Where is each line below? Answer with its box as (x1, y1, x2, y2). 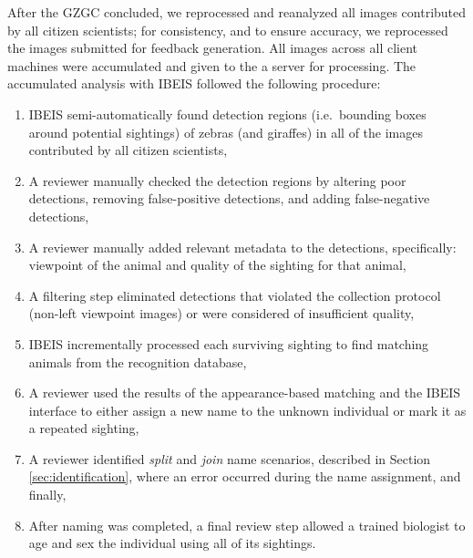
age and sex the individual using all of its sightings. (28, 533, 316, 553)
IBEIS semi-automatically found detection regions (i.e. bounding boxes (28, 104, 427, 123)
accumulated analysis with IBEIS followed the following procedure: (7, 74, 381, 93)
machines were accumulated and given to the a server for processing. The (7, 56, 416, 75)
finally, (28, 485, 67, 504)
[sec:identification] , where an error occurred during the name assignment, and (28, 467, 461, 486)
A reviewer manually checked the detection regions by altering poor (28, 170, 406, 190)
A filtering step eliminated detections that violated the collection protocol (28, 285, 441, 305)
